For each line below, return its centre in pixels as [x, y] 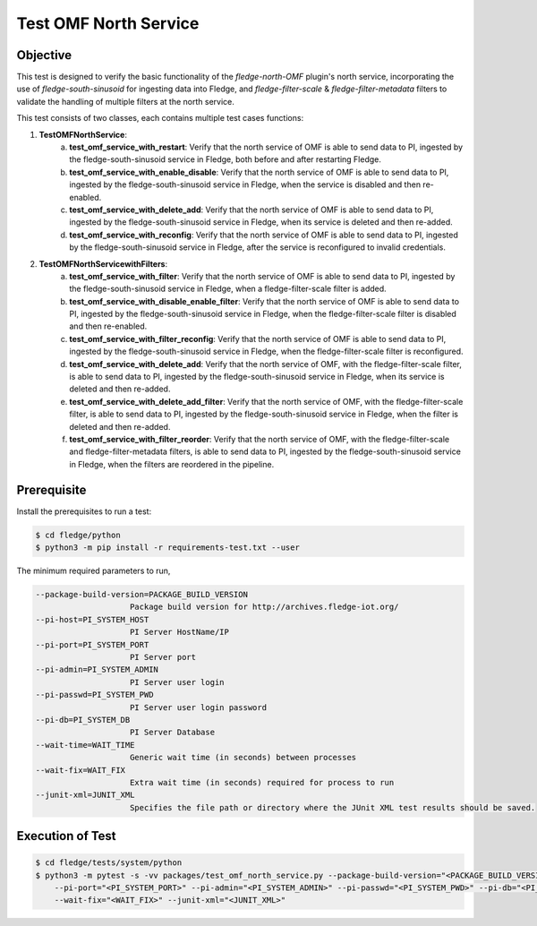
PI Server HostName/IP [180, 632]
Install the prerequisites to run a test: [84, 511]
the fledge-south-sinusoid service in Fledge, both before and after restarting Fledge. [226, 159]
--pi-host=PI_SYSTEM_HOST [92, 619]
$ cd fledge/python [78, 535]
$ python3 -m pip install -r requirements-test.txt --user [167, 548]
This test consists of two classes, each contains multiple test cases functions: [160, 118]
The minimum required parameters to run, [94, 571]
